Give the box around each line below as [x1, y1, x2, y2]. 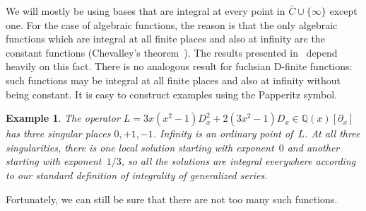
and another [287, 139, 340, 154]
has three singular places [6, 126, 111, 141]
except [329, 4, 358, 18]
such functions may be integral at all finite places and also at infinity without [6, 72, 341, 87]
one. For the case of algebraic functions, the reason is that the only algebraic [6, 17, 338, 32]
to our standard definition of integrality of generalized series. [6, 167, 268, 182]
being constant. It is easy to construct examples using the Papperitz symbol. [6, 86, 338, 101]
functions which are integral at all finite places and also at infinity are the [6, 31, 325, 46]
